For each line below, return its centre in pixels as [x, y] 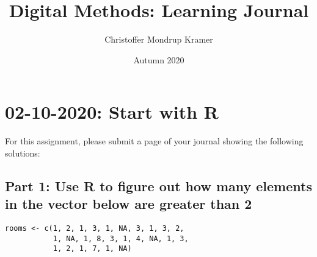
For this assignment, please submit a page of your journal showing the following [154, 141]
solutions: [23, 153]
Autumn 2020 [159, 59]
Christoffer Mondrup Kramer [159, 39]
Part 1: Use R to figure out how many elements [158, 185]
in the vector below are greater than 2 [129, 204]
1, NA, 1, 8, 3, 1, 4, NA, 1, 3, [121, 238]
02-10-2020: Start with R [112, 112]
